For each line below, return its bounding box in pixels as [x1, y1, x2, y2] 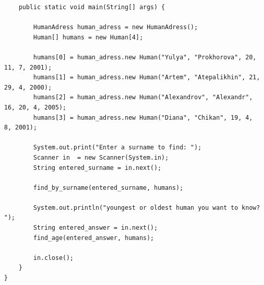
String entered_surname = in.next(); [33, 164, 161, 171]
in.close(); [33, 254, 74, 261]
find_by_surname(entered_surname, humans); [33, 184, 183, 191]
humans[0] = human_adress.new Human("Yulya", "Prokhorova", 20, [33, 53, 256, 61]
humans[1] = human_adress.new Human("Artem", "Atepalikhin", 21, [33, 74, 260, 81]
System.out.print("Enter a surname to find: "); [33, 144, 202, 151]
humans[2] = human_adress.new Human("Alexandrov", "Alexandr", [33, 94, 253, 101]
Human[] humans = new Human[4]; [33, 33, 143, 41]
